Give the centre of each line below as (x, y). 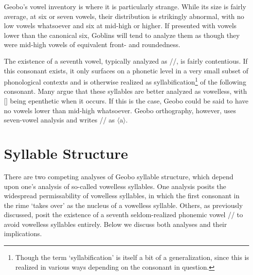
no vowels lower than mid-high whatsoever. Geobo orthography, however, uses (120, 110)
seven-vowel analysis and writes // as (59, 120)
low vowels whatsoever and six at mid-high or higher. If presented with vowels (120, 26)
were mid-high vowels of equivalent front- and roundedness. (92, 44)
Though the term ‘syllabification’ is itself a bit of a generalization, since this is (132, 257)
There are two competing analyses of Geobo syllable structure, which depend (119, 176)
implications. (23, 233)
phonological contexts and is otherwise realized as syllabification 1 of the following (125, 81)
